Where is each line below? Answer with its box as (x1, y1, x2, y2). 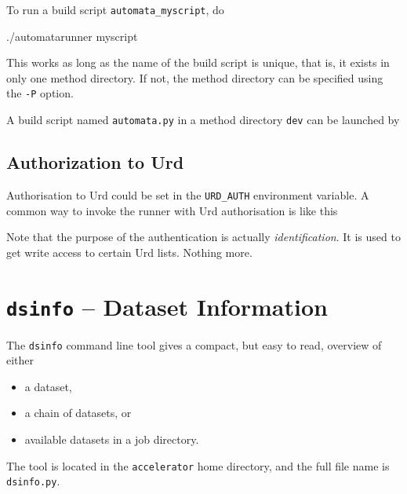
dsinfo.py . (6, 473, 60, 489)
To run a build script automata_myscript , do (6, 2, 224, 17)
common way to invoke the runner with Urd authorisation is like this (6, 202, 338, 218)
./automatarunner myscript (6, 27, 138, 44)
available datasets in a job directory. (24, 431, 199, 448)
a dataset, (24, 378, 72, 394)
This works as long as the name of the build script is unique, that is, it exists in (6, 54, 390, 71)
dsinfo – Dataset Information (6, 290, 328, 322)
